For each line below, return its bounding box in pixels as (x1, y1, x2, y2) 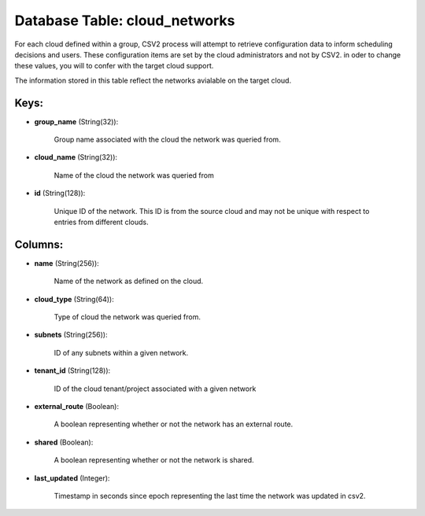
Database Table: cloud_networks (14, 12, 235, 29)
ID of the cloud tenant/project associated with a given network (54, 384, 257, 393)
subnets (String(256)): (34, 330, 108, 340)
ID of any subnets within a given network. (54, 348, 189, 357)
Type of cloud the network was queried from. (54, 312, 201, 322)
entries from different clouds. (54, 217, 149, 227)
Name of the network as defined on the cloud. (54, 276, 204, 286)
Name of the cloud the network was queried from (54, 170, 214, 180)
